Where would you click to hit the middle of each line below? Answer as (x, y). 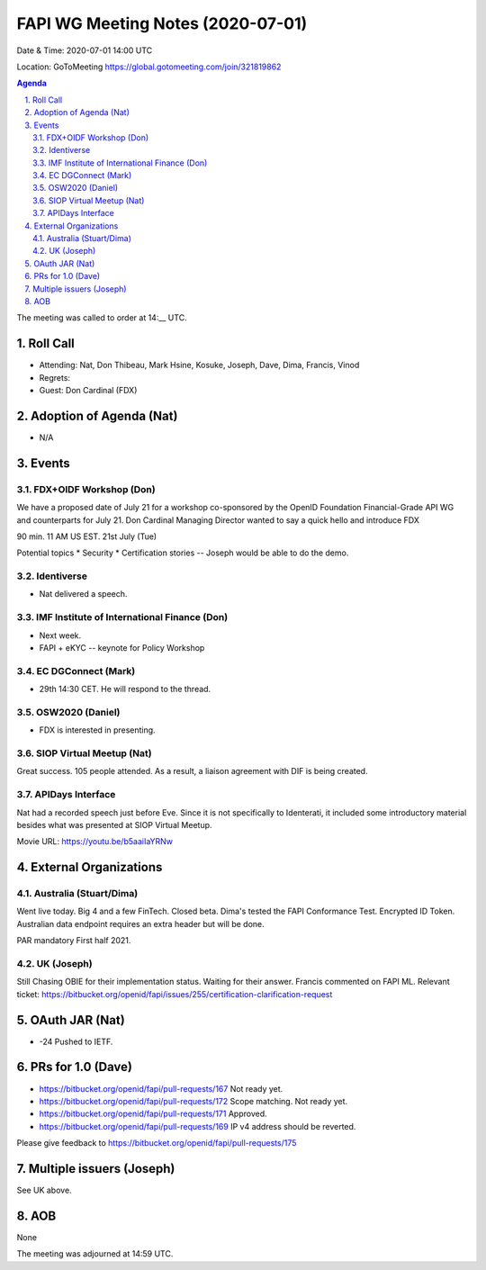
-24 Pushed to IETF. (76, 1041)
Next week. (60, 635)
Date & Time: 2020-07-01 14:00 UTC (85, 50)
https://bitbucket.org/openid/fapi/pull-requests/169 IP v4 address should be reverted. (198, 1126)
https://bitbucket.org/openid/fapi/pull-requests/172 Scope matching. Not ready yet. (193, 1101)
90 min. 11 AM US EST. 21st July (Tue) (87, 536)
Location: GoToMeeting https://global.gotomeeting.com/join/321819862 (149, 67)
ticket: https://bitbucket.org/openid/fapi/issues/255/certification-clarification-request (175, 994)
